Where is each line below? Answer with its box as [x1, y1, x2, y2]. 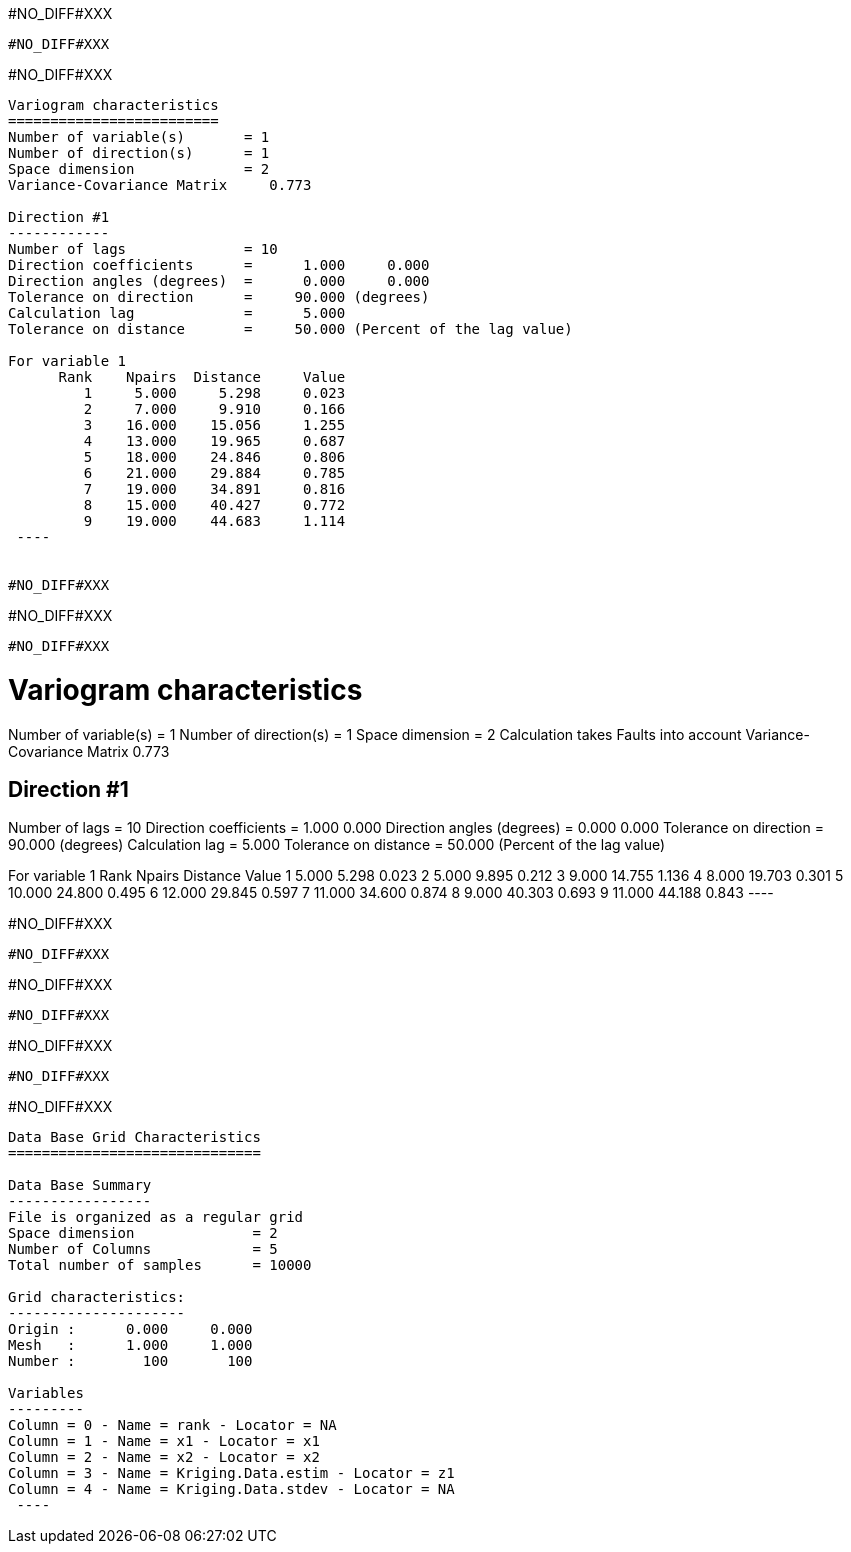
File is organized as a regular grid [8, 1209, 304, 1226]
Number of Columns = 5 [8, 1241, 278, 1258]
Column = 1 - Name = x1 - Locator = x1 [8, 1433, 320, 1450]
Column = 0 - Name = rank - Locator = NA [8, 1417, 337, 1434]
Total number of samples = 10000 [8, 1257, 312, 1274]
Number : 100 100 [8, 1353, 253, 1370]
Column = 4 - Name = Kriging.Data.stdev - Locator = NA [8, 1481, 455, 1498]
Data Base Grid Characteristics [8, 1129, 261, 1146]
